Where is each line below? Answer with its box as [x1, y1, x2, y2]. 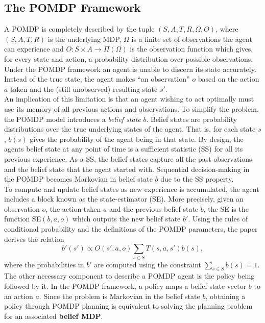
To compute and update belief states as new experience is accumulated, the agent [4, 183, 259, 194]
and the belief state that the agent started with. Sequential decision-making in [4, 163, 250, 174]
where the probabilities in [4, 259, 84, 269]
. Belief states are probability [146, 113, 237, 124]
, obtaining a [205, 290, 246, 301]
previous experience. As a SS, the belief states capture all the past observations [4, 153, 252, 164]
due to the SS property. [160, 173, 234, 184]
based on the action [198, 73, 259, 84]
